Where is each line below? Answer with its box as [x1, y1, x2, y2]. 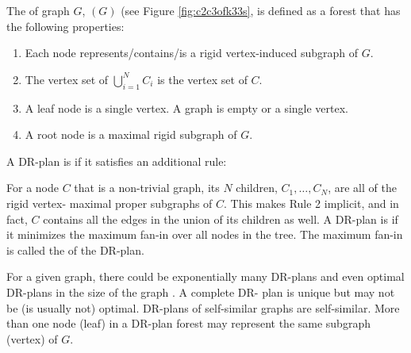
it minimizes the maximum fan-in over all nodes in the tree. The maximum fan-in [6, 226, 403, 243]
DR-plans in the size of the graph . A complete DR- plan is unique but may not [6, 283, 395, 300]
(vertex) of [6, 330, 58, 347]
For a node [6, 179, 59, 196]
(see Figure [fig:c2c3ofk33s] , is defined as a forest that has [121, 2, 401, 18]
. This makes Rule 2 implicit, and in [224, 194, 399, 211]
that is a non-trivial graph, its [74, 179, 220, 196]
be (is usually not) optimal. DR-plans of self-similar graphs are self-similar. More [6, 299, 400, 316]
